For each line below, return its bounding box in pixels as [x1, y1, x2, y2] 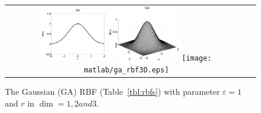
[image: [182, 54, 212, 63]
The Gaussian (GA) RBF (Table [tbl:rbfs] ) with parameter [5, 85, 220, 98]
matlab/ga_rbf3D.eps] [84, 65, 169, 74]
